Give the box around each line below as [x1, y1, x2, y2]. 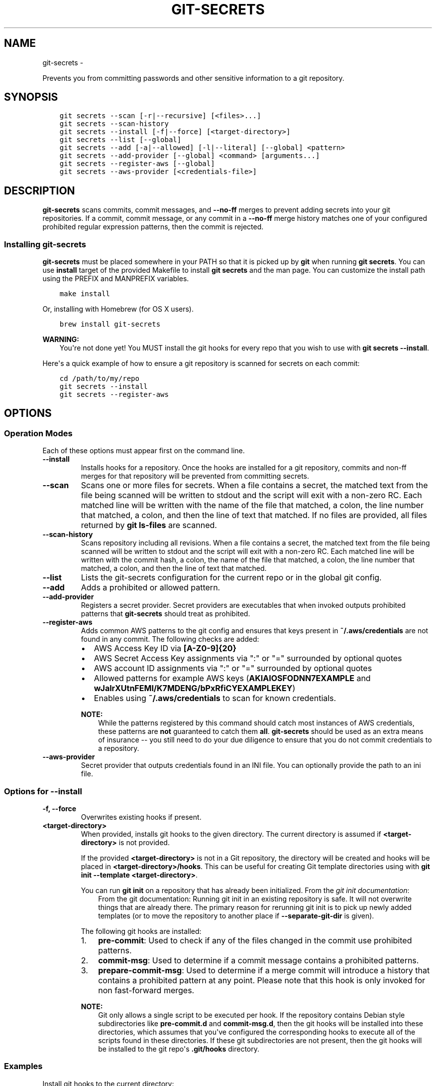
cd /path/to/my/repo [59, 374, 139, 383]
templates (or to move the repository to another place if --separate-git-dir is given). [98, 911, 374, 920]
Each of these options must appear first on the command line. [42, 446, 245, 455]
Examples [4, 1061, 43, 1072]
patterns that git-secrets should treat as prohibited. [81, 609, 250, 618]
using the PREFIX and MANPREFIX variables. [42, 274, 189, 283]
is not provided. [118, 838, 170, 847]
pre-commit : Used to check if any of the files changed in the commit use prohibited [98, 935, 412, 945]
